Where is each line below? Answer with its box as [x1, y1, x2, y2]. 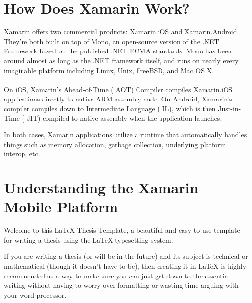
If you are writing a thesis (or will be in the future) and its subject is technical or [4, 251, 248, 261]
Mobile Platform [4, 197, 118, 217]
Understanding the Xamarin [4, 177, 199, 198]
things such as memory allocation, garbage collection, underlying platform [4, 139, 226, 149]
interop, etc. [4, 149, 40, 159]
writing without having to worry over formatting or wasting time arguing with [4, 280, 239, 290]
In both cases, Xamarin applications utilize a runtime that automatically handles [4, 129, 247, 140]
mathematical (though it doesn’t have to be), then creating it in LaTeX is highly [4, 260, 247, 271]
